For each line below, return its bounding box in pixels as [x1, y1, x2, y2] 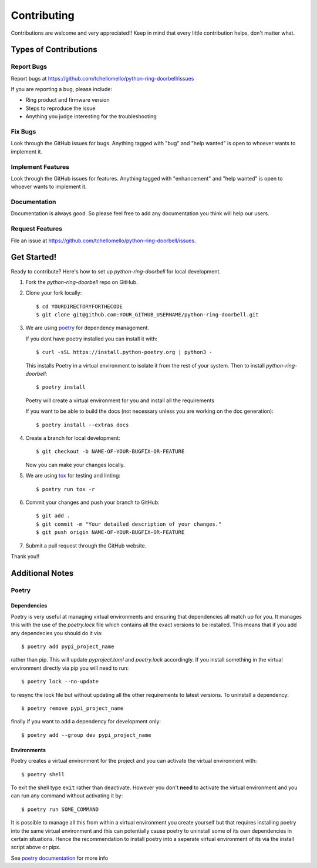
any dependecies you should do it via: [11, 629, 103, 636]
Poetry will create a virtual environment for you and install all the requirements [25, 397, 214, 404]
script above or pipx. [11, 844, 61, 851]
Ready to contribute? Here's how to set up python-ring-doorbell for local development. [11, 268, 221, 275]
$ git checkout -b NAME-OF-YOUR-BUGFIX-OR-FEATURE [36, 448, 185, 455]
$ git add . [36, 512, 70, 519]
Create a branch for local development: [25, 434, 120, 441]
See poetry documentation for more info [11, 854, 109, 862]
